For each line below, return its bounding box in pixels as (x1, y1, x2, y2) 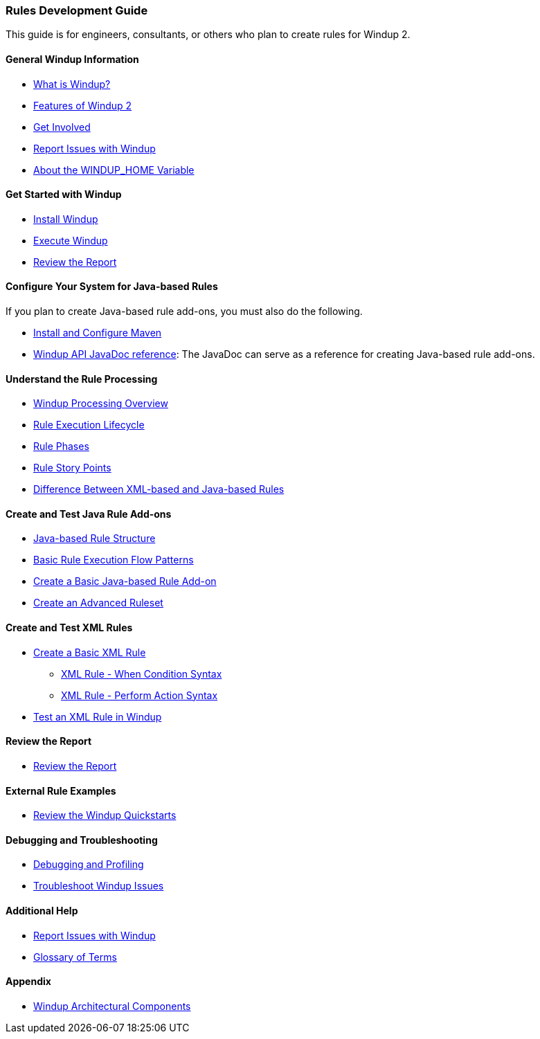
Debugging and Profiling (33, 858, 144, 871)
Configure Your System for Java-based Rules (6, 280, 218, 293)
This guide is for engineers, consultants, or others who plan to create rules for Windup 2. (6, 28, 411, 41)
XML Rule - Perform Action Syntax (61, 689, 218, 701)
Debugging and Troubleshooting (6, 833, 158, 846)
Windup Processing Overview (33, 397, 168, 410)
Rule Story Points (33, 462, 111, 474)
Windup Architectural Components (33, 1000, 191, 1012)
